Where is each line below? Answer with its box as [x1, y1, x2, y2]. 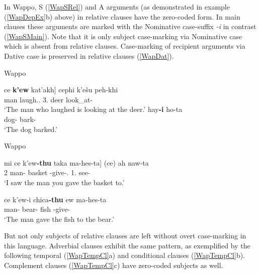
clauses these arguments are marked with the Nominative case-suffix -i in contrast [4, 21, 256, 32]
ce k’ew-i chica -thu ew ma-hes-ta [4, 194, 107, 204]
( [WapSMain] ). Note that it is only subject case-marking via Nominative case [4, 31, 242, 41]
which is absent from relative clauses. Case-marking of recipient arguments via [4, 41, 245, 51]
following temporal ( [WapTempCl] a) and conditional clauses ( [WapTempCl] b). [4, 250, 245, 260]
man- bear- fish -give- [4, 204, 70, 214]
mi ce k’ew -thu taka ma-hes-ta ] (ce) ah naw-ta [4, 157, 149, 168]
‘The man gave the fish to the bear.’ [4, 213, 115, 224]
